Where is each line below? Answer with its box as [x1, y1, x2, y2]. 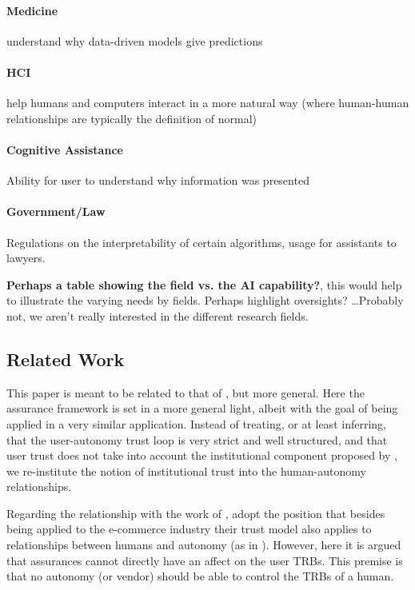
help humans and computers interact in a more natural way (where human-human [6, 94, 409, 111]
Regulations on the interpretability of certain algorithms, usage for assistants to [6, 233, 397, 250]
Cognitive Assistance [6, 141, 123, 157]
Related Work [6, 346, 125, 371]
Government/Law [6, 203, 106, 220]
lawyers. [6, 249, 46, 266]
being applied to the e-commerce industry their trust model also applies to [6, 520, 372, 537]
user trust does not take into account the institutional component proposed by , [6, 447, 397, 464]
